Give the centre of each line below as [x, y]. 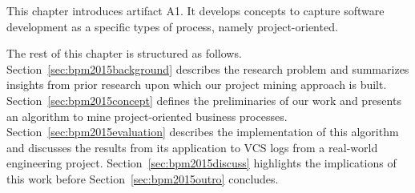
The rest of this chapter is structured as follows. [124, 53]
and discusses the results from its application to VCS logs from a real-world [192, 147]
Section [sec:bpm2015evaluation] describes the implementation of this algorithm [203, 132]
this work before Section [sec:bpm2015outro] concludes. [143, 178]
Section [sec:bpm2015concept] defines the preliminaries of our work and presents [204, 100]
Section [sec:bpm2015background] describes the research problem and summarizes [208, 68]
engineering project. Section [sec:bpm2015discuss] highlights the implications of [201, 163]
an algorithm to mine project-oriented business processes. [147, 116]
